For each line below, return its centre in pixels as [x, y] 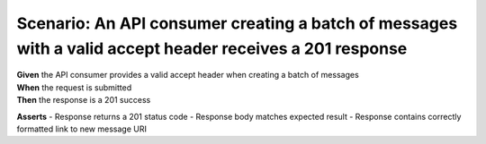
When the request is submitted [74, 87]
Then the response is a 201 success [84, 100]
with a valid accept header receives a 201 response [212, 48]
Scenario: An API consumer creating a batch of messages [237, 23]
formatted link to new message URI [82, 129]
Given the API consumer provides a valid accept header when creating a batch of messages [188, 75]
